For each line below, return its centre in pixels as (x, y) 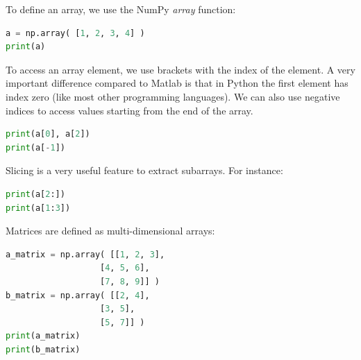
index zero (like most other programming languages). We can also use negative (173, 96)
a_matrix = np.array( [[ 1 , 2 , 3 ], (85, 254)
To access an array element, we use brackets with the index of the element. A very (180, 69)
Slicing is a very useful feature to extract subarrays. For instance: (144, 170)
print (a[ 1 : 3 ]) (38, 208)
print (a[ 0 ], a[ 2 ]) (48, 134)
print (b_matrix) (43, 349)
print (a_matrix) (43, 336)
